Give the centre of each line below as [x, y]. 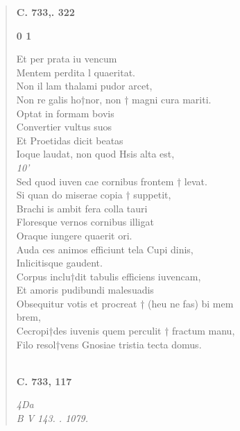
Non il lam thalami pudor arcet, [84, 86]
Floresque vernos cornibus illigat [85, 222]
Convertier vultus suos [64, 127]
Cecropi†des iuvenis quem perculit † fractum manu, [126, 331]
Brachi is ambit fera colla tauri [82, 208]
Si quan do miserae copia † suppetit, [94, 195]
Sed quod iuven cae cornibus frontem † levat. [112, 181]
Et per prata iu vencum [67, 59]
